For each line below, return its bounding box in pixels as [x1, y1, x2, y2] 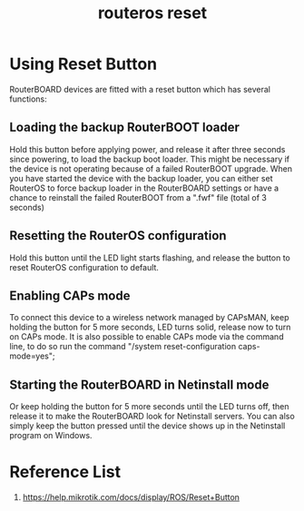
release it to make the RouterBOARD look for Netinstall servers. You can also [9, 411, 295, 422]
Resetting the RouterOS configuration [9, 228, 227, 243]
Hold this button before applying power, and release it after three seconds [9, 143, 286, 154]
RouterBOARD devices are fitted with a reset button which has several [9, 84, 270, 94]
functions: [9, 93, 47, 104]
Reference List [9, 462, 121, 483]
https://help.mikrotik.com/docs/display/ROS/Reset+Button [22, 492, 240, 503]
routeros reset [97, 3, 208, 24]
